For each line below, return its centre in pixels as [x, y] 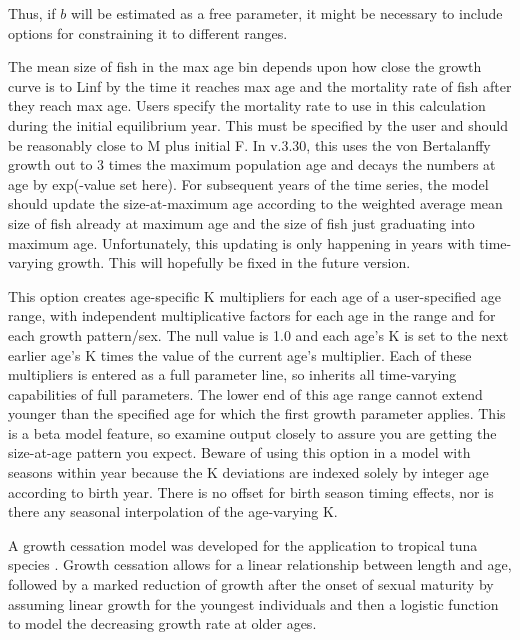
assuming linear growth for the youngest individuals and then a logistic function [253, 603]
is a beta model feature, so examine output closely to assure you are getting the [252, 432]
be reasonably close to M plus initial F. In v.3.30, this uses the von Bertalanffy [249, 144]
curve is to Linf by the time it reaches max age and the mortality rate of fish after [260, 85]
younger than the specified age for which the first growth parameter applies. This [257, 413]
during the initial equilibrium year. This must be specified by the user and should [258, 124]
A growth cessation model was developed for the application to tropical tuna [243, 544]
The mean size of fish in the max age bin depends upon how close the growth [245, 66]
